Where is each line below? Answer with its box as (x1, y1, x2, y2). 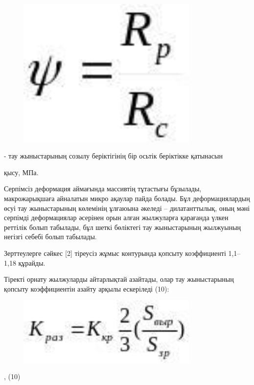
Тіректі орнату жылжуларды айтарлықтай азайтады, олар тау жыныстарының (4, 274, 234, 284)
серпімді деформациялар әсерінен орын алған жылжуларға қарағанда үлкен (4, 212, 229, 223)
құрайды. (18, 257, 46, 268)
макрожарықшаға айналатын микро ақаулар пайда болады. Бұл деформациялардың (4, 193, 250, 204)
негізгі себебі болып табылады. (4, 231, 97, 242)
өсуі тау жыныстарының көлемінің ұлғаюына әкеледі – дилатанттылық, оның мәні (4, 203, 250, 213)
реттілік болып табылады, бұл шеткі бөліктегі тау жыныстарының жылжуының (4, 222, 241, 232)
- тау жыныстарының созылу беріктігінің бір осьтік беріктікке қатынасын (4, 151, 223, 161)
